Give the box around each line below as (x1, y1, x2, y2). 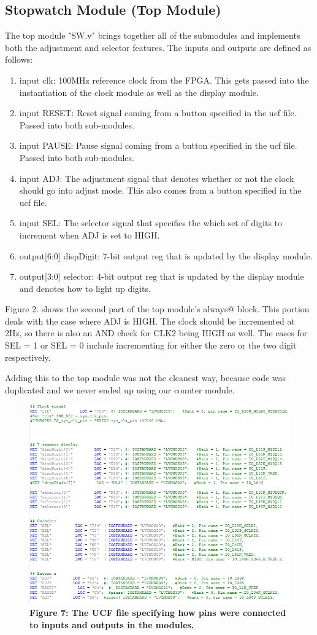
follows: (5, 53, 33, 66)
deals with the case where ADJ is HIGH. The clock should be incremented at (5, 314, 295, 327)
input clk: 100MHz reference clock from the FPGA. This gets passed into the (19, 73, 309, 86)
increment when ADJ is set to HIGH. (19, 228, 160, 241)
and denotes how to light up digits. (19, 282, 151, 294)
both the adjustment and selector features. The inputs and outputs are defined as (5, 41, 311, 53)
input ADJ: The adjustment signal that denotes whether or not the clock (19, 172, 294, 184)
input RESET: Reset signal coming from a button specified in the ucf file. (19, 106, 297, 119)
